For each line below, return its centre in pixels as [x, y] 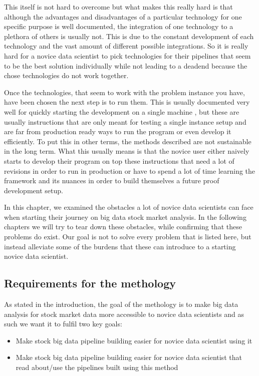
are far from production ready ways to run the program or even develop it [118, 131]
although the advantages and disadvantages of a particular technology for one [123, 16]
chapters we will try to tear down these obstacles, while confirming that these [123, 227]
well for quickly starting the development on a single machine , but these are [122, 111]
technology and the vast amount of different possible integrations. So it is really [126, 46]
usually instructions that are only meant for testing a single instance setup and [125, 121]
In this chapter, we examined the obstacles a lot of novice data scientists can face [129, 207]
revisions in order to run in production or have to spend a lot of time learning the [130, 170]
